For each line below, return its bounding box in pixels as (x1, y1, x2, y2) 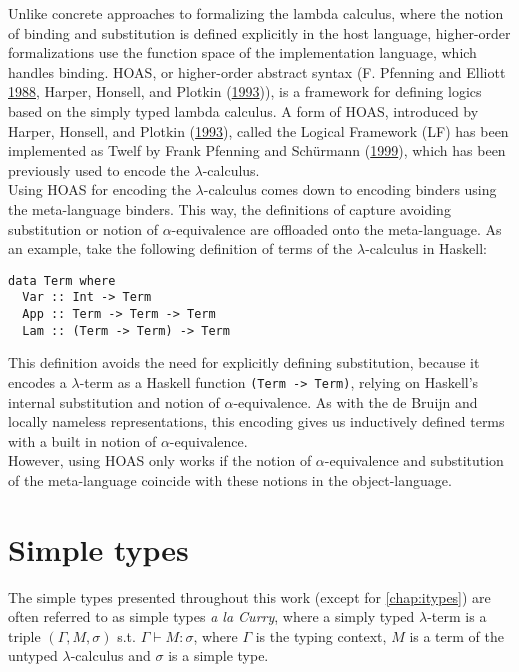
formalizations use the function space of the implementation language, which (8, 42, 477, 63)
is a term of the (409, 625, 504, 646)
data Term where (8, 273, 116, 288)
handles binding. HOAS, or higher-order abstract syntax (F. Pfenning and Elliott (8, 61, 506, 82)
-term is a (427, 606, 487, 627)
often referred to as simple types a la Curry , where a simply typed (8, 606, 415, 627)
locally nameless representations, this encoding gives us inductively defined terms (8, 411, 505, 432)
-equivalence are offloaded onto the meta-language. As (171, 218, 502, 239)
